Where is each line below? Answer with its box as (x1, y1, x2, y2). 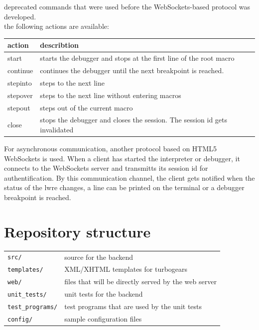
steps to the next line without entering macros (40, 90, 181, 100)
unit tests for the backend (64, 289, 143, 299)
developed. (4, 11, 36, 21)
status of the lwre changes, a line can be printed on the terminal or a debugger (4, 182, 245, 193)
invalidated (40, 124, 74, 134)
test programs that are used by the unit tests (64, 301, 202, 312)
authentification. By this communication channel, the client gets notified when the (4, 172, 255, 183)
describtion (40, 40, 79, 50)
